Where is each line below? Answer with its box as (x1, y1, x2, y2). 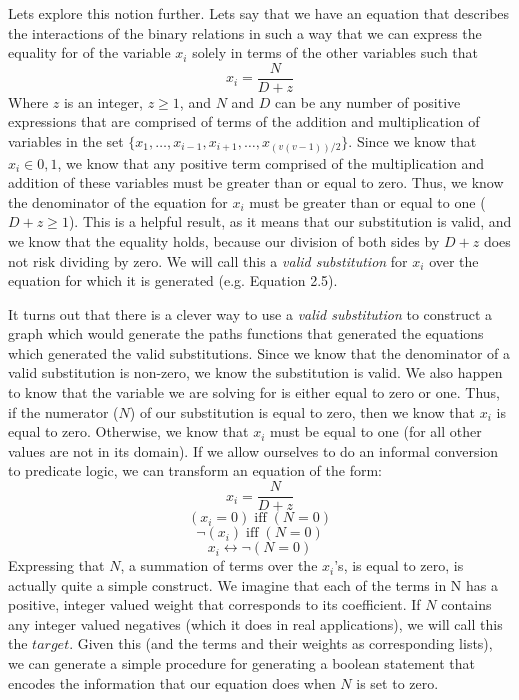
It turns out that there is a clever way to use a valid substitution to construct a (8, 303, 493, 324)
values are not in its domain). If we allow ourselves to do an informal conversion (8, 440, 499, 461)
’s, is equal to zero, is (334, 555, 464, 576)
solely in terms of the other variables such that (192, 42, 479, 63)
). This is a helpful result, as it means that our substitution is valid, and (68, 211, 512, 232)
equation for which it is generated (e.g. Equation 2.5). (8, 270, 338, 291)
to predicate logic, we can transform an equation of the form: (8, 460, 382, 481)
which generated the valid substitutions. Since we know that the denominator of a (8, 342, 510, 363)
